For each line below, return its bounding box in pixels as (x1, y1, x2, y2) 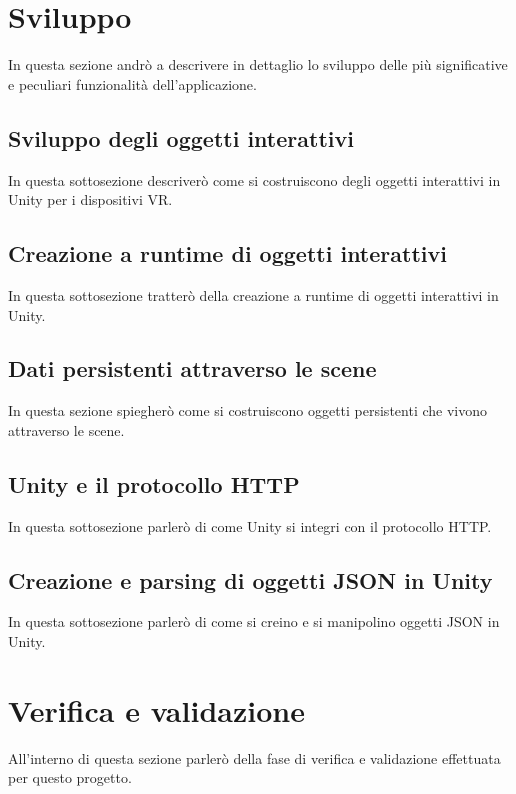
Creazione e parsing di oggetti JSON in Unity (8, 564, 493, 595)
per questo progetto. (8, 767, 132, 788)
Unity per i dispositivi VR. (8, 189, 173, 210)
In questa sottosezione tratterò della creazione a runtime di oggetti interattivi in (8, 284, 499, 305)
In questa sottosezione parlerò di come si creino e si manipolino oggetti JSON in (8, 611, 500, 632)
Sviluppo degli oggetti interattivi (8, 122, 354, 153)
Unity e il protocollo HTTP (8, 468, 300, 499)
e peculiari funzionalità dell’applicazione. (8, 73, 257, 94)
